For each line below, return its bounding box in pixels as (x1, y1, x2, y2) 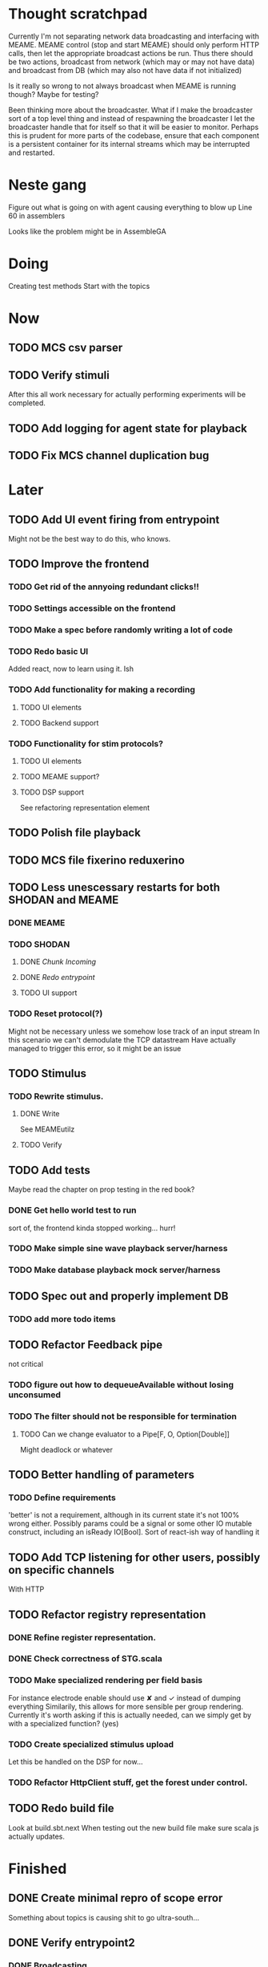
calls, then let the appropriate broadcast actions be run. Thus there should (8, 48, 254, 58)
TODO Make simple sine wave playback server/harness (8, 1243, 228, 1254)
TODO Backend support (19, 717, 99, 727)
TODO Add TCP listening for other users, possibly (8, 1550, 261, 1564)
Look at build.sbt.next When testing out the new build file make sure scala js (8, 1823, 259, 1832)
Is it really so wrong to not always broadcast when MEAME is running (8, 81, 237, 91)
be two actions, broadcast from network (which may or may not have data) (8, 57, 255, 67)
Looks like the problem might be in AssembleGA (8, 226, 166, 236)
